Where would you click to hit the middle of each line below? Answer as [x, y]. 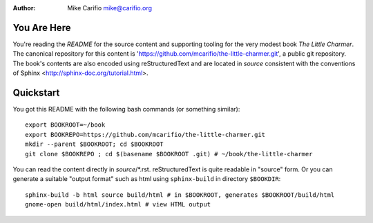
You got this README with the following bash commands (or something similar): [126, 109]
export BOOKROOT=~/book [65, 125]
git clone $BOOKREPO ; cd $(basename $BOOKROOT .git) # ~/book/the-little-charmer [169, 154]
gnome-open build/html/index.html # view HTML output [118, 204]
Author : [24, 8]
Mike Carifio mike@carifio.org [109, 8]
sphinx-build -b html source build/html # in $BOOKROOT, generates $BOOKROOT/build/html [180, 195]
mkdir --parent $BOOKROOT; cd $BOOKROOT [94, 144]
